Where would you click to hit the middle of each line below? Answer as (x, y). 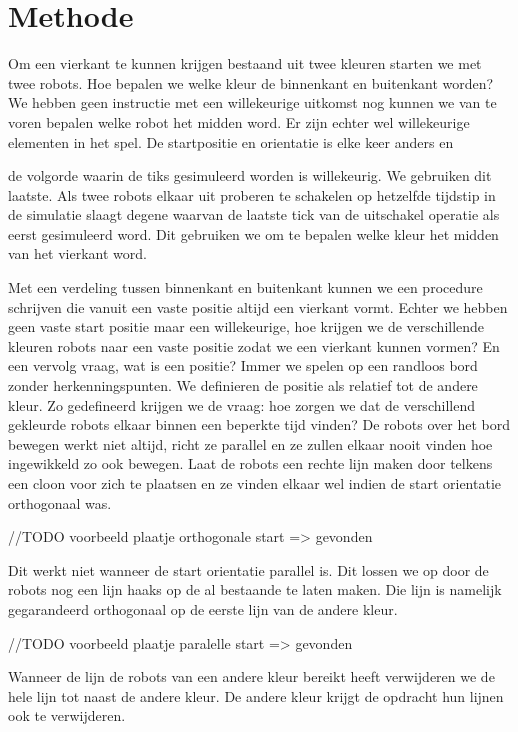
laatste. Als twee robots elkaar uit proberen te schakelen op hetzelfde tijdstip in (252, 194)
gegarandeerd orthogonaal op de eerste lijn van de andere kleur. (203, 608)
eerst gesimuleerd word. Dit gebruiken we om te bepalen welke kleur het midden (253, 233)
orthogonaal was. (60, 502)
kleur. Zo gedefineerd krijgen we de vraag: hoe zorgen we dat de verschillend (241, 404)
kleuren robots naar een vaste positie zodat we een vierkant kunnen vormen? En (254, 345)
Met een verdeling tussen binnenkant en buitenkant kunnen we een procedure (245, 287)
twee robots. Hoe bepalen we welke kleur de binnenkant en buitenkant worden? (251, 82)
